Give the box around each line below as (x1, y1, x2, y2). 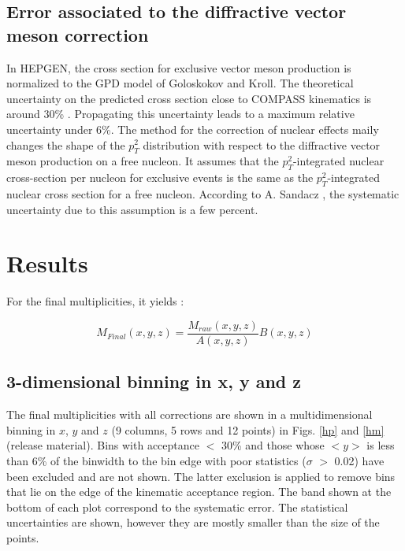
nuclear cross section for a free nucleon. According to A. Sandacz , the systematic (6, 185, 399, 202)
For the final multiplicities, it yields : (6, 293, 184, 309)
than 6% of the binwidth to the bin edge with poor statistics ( (6, 452, 307, 468)
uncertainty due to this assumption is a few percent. (6, 201, 258, 217)
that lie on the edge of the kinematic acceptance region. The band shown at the (6, 483, 392, 500)
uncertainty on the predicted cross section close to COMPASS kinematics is (6, 90, 372, 106)
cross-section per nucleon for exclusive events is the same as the (6, 169, 314, 186)
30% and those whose (221, 437, 325, 453)
